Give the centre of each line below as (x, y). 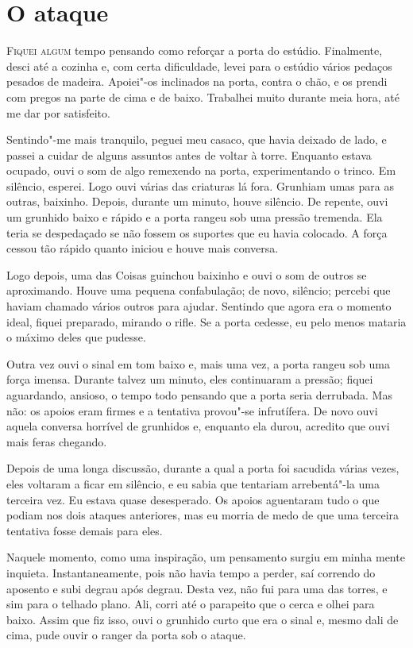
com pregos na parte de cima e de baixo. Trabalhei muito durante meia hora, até (203, 96)
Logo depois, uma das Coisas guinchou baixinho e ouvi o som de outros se (187, 274)
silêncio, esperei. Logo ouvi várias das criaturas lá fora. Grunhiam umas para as (200, 185)
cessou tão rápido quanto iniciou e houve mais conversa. (143, 248)
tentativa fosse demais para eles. (85, 530)
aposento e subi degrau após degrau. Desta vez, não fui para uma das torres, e (197, 588)
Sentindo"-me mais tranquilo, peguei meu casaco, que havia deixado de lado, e (197, 139)
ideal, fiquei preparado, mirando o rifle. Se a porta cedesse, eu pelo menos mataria (206, 321)
